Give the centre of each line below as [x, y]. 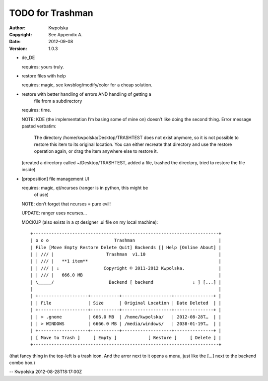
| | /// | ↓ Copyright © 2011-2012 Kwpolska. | [126, 268]
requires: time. [36, 110]
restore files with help [44, 76]
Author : [17, 28]
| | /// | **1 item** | [126, 261]
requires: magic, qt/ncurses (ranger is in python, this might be [85, 188]
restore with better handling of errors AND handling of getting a [86, 94]
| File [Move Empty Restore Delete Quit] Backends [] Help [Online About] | [126, 247]
